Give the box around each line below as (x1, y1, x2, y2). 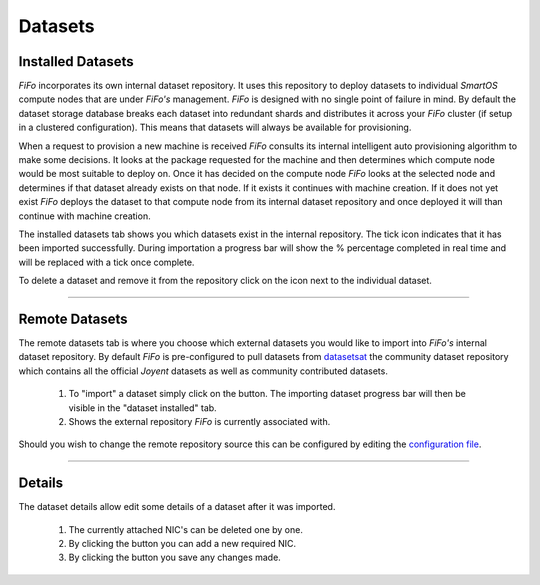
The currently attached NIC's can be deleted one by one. (68, 523, 304, 535)
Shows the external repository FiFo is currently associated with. (68, 416, 331, 427)
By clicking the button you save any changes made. (68, 551, 282, 564)
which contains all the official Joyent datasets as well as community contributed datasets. (18, 365, 389, 377)
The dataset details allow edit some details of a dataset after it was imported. (18, 501, 336, 513)
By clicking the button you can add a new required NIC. (68, 538, 297, 550)
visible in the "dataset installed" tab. (68, 401, 217, 414)
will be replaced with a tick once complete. (18, 256, 195, 268)
